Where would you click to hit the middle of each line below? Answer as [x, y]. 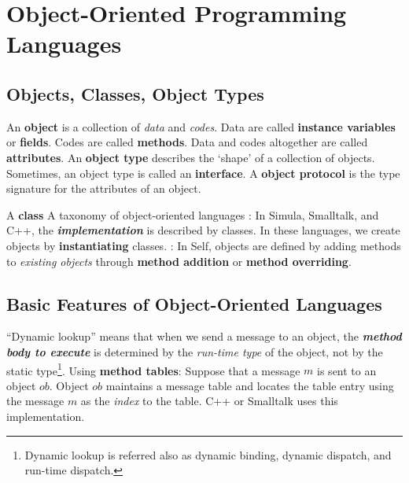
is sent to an [347, 370]
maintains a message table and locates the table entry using [250, 385]
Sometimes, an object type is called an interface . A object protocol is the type [203, 173]
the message [35, 401]
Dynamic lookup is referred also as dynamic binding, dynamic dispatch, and [208, 454]
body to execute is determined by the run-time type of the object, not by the [195, 351]
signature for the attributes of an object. [104, 188]
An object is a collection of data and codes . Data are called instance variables [201, 126]
